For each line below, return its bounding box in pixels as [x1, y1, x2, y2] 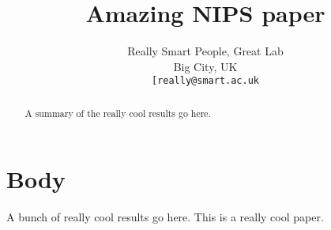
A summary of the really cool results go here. [24, 106, 211, 119]
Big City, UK [173, 58, 238, 74]
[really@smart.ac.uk [151, 75, 260, 87]
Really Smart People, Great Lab [127, 43, 284, 59]
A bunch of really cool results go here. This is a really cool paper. [6, 209, 324, 225]
